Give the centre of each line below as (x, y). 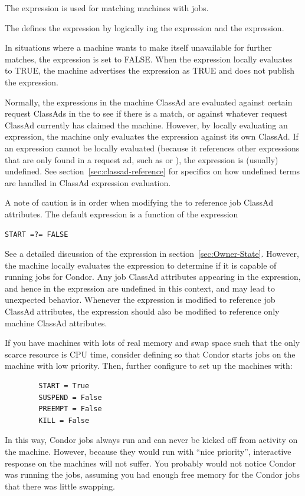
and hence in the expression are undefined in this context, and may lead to (140, 288)
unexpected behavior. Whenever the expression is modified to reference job (140, 300)
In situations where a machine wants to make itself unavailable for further (138, 47)
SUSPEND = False (70, 397)
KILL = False (64, 420)
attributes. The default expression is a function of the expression (122, 214)
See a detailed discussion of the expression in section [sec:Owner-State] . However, (152, 254)
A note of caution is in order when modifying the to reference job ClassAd (139, 202)
